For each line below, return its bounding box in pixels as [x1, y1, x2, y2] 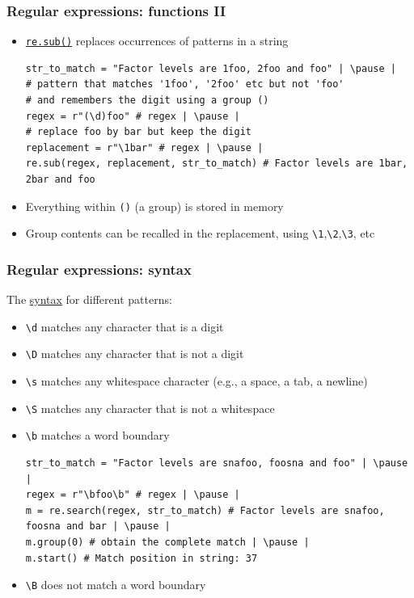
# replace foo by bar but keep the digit [25, 126, 251, 138]
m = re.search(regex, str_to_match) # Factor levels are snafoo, [25, 504, 385, 516]
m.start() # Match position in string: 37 [25, 552, 258, 564]
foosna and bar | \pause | [25, 520, 171, 533]
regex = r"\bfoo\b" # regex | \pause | [25, 489, 240, 501]
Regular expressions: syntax [6, 259, 192, 279]
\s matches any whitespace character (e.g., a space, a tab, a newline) [25, 373, 368, 390]
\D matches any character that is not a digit [25, 345, 244, 362]
